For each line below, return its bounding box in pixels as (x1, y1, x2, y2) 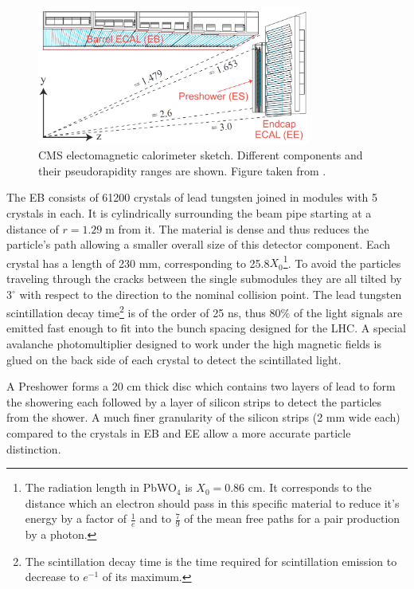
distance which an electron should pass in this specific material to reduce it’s (25, 494, 400, 511)
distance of (6, 220, 59, 237)
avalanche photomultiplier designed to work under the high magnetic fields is (6, 336, 381, 351)
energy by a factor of (25, 510, 127, 527)
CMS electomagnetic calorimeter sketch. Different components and (38, 147, 363, 163)
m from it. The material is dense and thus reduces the (105, 220, 369, 237)
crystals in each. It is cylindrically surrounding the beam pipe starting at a (6, 204, 372, 221)
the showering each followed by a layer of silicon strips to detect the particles (6, 393, 382, 410)
